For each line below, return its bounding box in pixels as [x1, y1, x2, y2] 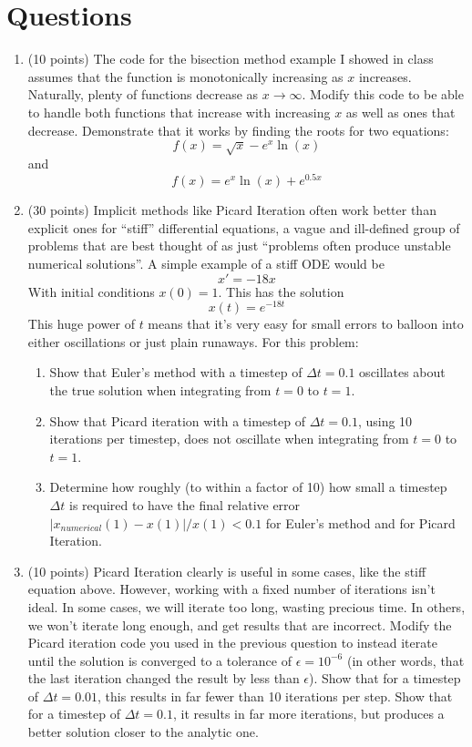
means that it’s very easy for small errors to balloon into [148, 314, 464, 333]
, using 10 [357, 411, 413, 430]
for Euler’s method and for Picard [265, 513, 456, 532]
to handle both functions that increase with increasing [27, 102, 331, 121]
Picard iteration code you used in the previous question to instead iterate [27, 633, 437, 652]
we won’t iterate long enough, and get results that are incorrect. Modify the [27, 615, 452, 634]
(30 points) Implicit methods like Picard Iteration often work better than [27, 200, 436, 220]
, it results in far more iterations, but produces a [172, 704, 445, 723]
